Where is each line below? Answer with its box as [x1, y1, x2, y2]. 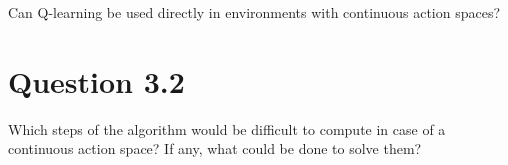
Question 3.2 [8, 60, 185, 101]
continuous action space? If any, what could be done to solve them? [8, 138, 422, 159]
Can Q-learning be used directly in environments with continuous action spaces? [8, 2, 501, 22]
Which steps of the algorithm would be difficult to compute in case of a [8, 118, 446, 139]
